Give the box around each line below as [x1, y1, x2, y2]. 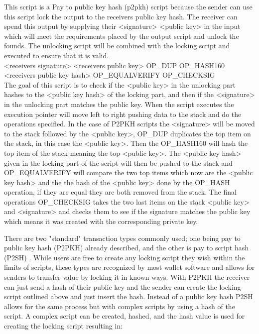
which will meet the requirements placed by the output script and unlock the [4, 30, 239, 41]
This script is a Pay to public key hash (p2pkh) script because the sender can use [4, 1, 253, 11]
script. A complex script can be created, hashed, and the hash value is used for [4, 311, 245, 321]
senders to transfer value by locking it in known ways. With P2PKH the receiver [4, 272, 250, 282]
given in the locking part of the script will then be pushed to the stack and [4, 157, 233, 168]
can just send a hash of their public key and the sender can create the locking [4, 281, 241, 292]
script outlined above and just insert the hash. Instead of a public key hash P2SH [4, 291, 253, 302]
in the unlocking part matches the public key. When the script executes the [4, 99, 234, 109]
